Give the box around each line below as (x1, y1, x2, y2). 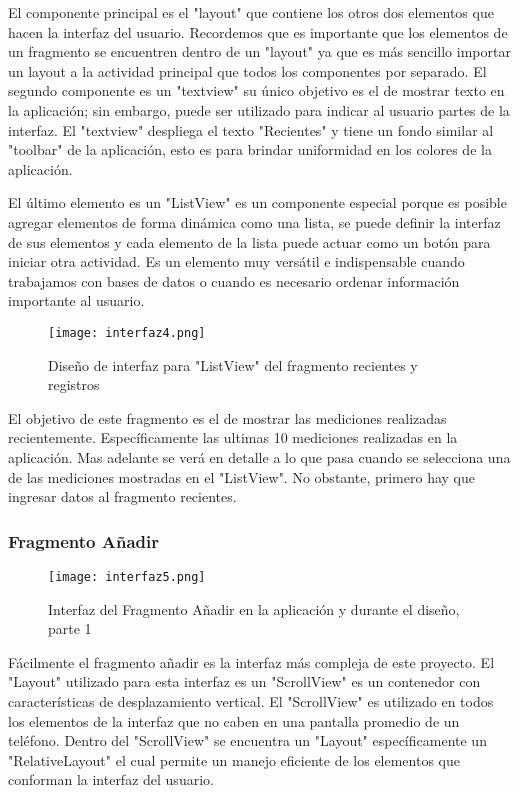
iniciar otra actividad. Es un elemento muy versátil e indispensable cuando (8, 251, 465, 272)
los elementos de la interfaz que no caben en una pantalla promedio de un (8, 710, 460, 731)
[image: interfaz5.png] (48, 569, 206, 584)
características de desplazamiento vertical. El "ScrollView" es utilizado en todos (8, 690, 494, 711)
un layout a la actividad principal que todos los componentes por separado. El (8, 60, 487, 81)
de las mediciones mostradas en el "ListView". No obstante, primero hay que (8, 466, 475, 487)
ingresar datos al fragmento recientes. (8, 486, 237, 507)
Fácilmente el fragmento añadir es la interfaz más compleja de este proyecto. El (8, 651, 495, 672)
